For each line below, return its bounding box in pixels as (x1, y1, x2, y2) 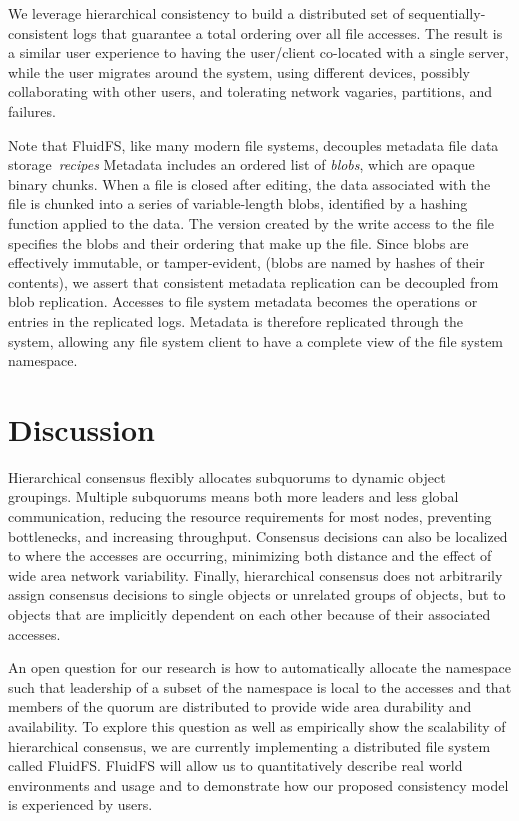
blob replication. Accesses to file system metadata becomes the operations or (8, 291, 478, 312)
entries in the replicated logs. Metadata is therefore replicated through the (8, 310, 464, 331)
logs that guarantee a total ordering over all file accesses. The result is (73, 22, 503, 43)
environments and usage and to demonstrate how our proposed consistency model (8, 774, 509, 795)
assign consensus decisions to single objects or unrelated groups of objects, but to (8, 584, 506, 605)
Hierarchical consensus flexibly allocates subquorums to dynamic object (8, 466, 446, 487)
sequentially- (408, 3, 486, 23)
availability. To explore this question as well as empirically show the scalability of (8, 715, 506, 736)
